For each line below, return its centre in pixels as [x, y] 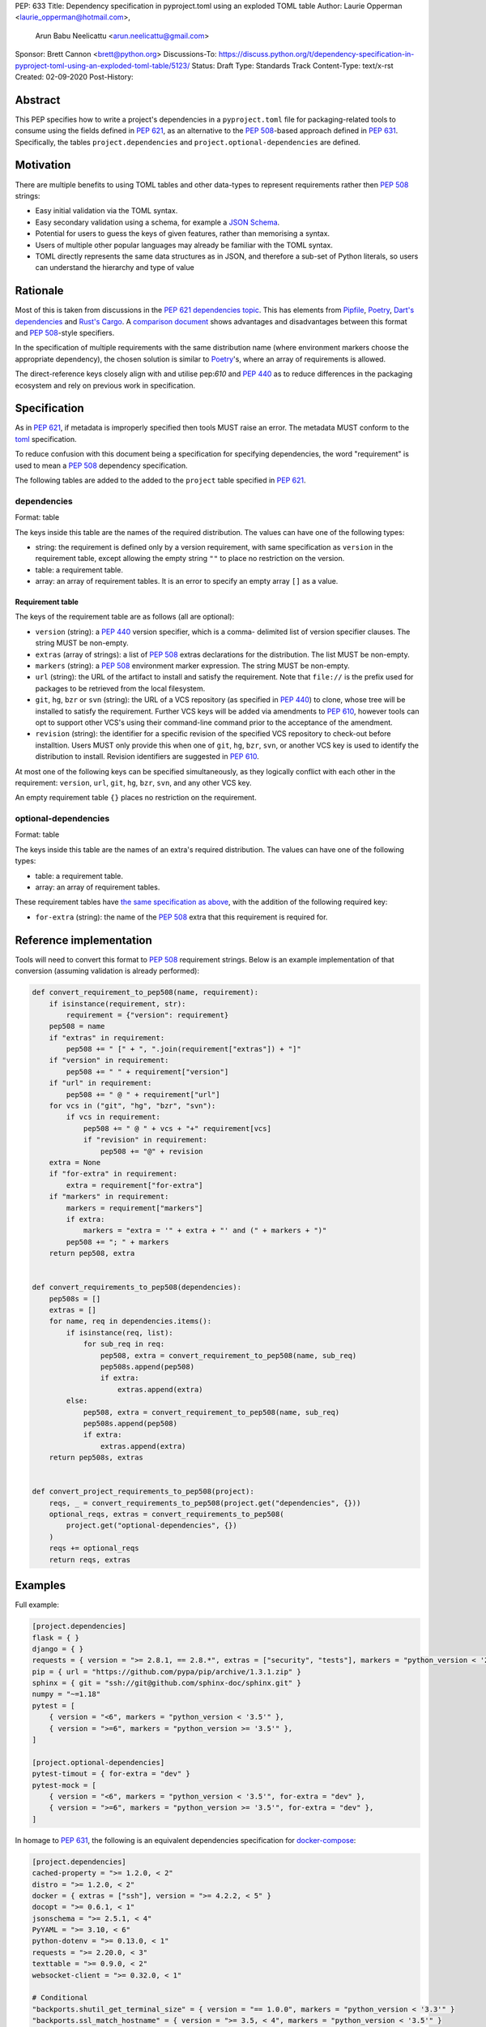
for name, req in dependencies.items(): [130, 1321]
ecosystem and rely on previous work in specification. [105, 385]
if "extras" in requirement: [107, 1037]
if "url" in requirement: [100, 1083]
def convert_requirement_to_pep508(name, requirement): [145, 992]
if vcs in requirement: [113, 1117]
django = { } [58, 1649]
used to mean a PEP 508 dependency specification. [101, 465]
